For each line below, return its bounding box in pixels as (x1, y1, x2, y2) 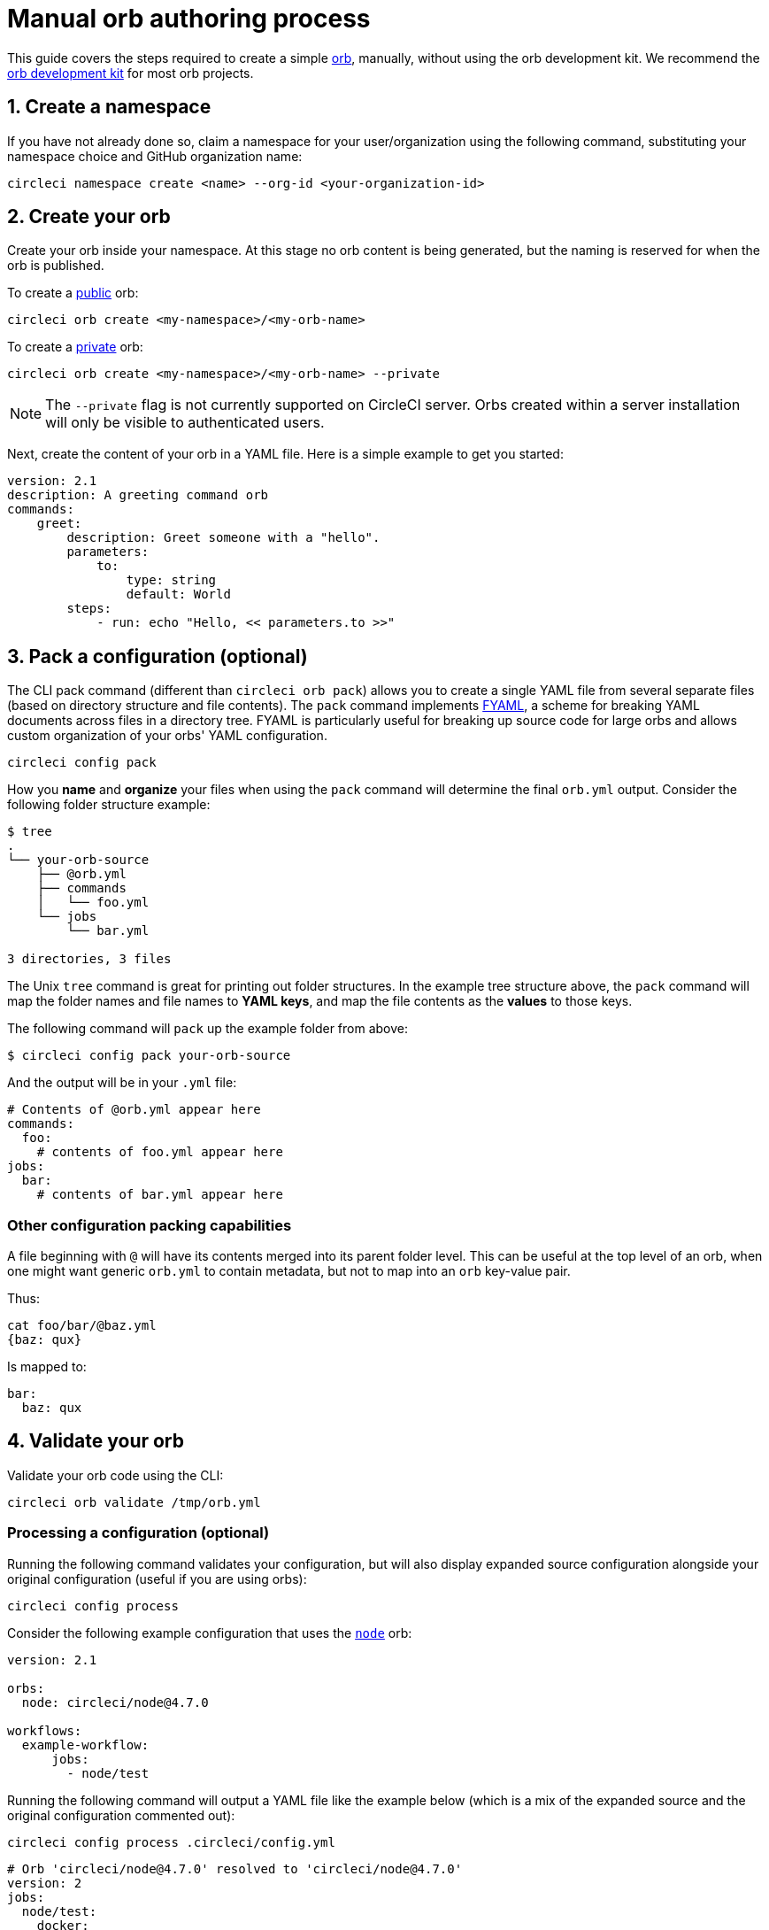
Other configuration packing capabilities (7, 1216, 292, 1234)
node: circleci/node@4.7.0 (21, 1695, 209, 1710)
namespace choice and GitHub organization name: (7, 148, 303, 164)
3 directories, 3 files (7, 952, 172, 967)
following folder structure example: (7, 797, 211, 813)
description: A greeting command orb (7, 488, 269, 503)
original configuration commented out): (7, 1807, 235, 1823)
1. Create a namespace (7, 96, 211, 119)
